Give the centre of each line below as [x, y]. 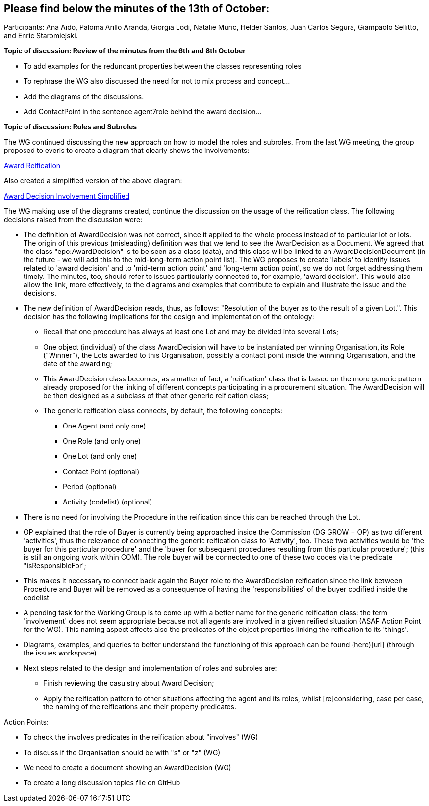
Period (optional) [90, 487]
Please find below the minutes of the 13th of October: [137, 9]
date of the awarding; [78, 364]
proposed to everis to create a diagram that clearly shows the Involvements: [127, 151]
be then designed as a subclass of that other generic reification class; [156, 396]
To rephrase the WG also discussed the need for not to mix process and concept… [157, 81]
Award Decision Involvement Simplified [67, 196]
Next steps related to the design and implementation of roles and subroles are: [150, 668]
